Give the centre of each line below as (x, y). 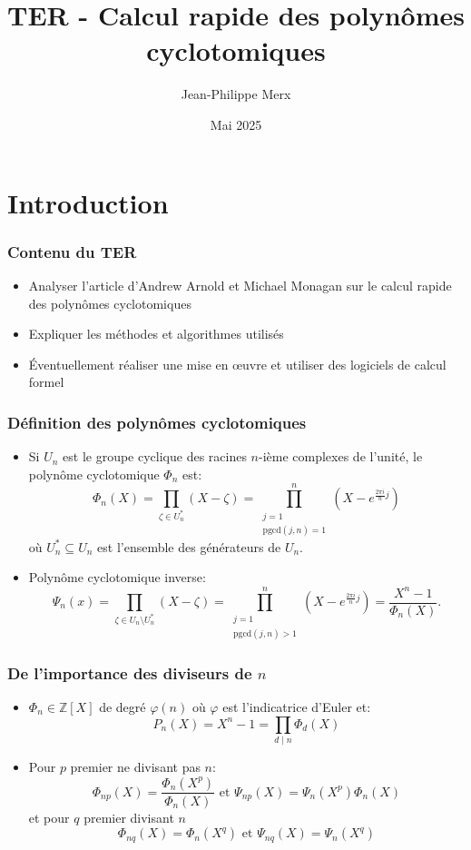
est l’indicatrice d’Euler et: (297, 706)
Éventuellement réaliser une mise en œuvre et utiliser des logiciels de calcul (237, 364)
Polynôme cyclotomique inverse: (117, 577)
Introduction (88, 202)
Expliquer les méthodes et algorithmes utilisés (156, 334)
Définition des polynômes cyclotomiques (157, 422)
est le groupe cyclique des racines (155, 456)
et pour (49, 817)
